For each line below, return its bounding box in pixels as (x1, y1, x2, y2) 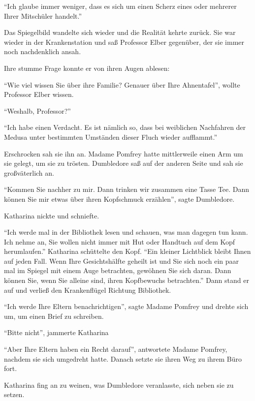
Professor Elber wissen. (4, 89, 74, 99)
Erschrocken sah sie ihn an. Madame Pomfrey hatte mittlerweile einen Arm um (4, 148, 243, 158)
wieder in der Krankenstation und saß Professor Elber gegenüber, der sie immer (4, 36, 245, 47)
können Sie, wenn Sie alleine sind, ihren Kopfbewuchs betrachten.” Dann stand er (4, 275, 249, 285)
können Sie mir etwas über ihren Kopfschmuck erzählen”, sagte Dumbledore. (4, 193, 235, 204)
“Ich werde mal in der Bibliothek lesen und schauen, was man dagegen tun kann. (4, 227, 248, 237)
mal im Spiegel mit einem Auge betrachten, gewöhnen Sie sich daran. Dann (4, 265, 231, 276)
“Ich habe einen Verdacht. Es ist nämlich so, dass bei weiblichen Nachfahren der (4, 122, 246, 132)
